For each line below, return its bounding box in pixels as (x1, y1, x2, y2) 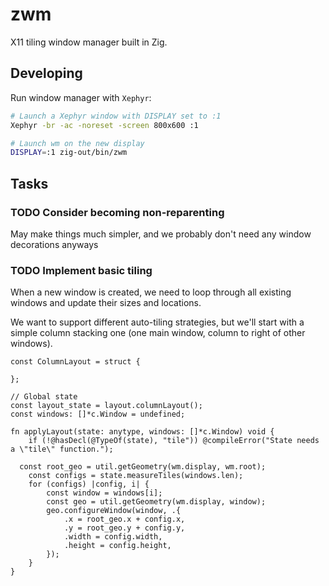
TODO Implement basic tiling (10, 263, 153, 277)
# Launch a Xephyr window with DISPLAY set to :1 (10, 111, 222, 121)
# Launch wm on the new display (10, 138, 145, 148)
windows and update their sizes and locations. (10, 297, 202, 309)
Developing (10, 65, 83, 82)
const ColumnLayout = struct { (10, 357, 141, 367)
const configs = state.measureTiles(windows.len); (28, 471, 244, 481)
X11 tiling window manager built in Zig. (10, 36, 168, 48)
